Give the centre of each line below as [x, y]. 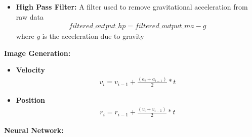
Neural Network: [34, 130]
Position [30, 100]
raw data [30, 16]
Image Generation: [37, 53]
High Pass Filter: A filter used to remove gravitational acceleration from [132, 7]
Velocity [30, 70]
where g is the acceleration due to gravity [80, 36]
